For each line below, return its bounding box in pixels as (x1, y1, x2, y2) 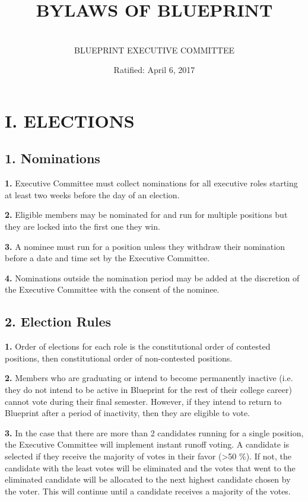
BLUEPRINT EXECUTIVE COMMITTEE (74, 43, 234, 56)
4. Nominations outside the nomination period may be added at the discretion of (5, 271, 300, 284)
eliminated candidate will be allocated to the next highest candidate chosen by (5, 473, 291, 486)
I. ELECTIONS (5, 108, 135, 132)
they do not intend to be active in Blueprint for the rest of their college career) (5, 383, 292, 396)
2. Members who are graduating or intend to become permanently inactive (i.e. (5, 372, 293, 384)
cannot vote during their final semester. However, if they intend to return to (5, 395, 282, 407)
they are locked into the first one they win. (5, 220, 160, 233)
